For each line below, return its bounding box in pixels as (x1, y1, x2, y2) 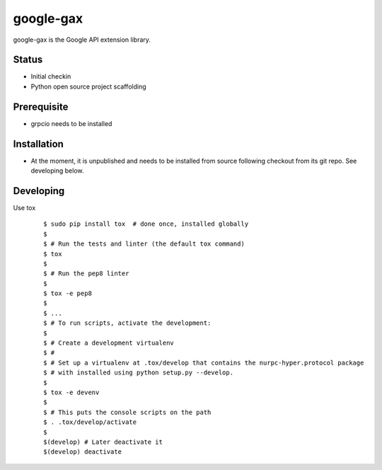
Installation (13, 138, 64, 150)
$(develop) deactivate (43, 448, 122, 456)
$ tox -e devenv (43, 388, 100, 396)
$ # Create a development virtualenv (43, 339, 175, 347)
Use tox (13, 203, 36, 212)
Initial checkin (30, 72, 71, 81)
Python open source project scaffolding (30, 82, 146, 91)
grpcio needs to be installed (30, 119, 112, 127)
